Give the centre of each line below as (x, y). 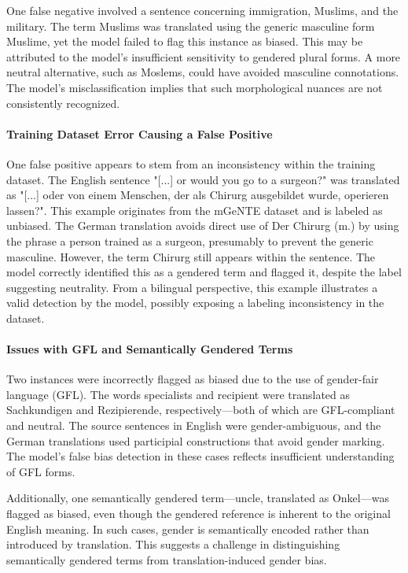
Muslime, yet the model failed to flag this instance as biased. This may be (185, 41)
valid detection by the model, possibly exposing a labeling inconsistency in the (195, 303)
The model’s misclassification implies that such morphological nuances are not (195, 87)
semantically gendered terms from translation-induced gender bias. (167, 559)
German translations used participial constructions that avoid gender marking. (196, 440)
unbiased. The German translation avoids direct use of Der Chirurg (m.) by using (203, 226)
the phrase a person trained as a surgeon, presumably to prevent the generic (190, 240)
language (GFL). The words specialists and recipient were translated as (178, 394)
